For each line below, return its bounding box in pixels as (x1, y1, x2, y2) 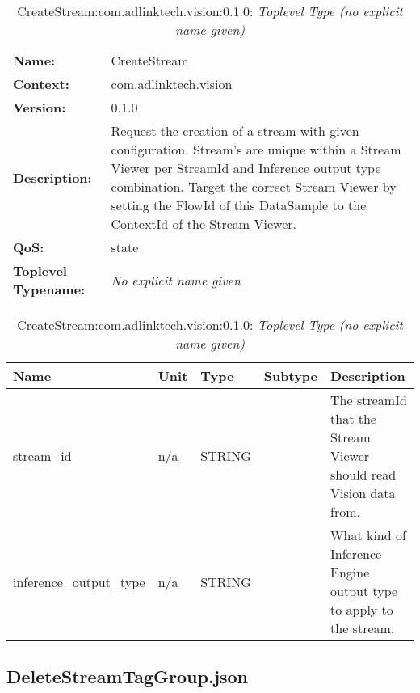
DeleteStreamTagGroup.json (6, 664, 249, 689)
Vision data (330, 484, 396, 502)
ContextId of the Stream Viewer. (111, 214, 296, 233)
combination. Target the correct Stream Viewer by (111, 177, 397, 196)
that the (330, 409, 376, 428)
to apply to (330, 600, 393, 619)
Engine (330, 563, 370, 581)
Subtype (263, 366, 318, 385)
